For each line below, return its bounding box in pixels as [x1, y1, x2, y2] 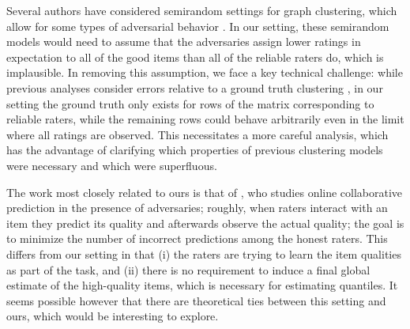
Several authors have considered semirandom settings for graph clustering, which [6, 2, 397, 18]
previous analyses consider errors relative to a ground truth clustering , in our [6, 79, 383, 96]
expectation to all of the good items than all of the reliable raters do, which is [6, 48, 384, 65]
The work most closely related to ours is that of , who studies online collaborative [6, 183, 403, 200]
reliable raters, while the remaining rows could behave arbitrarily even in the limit [6, 111, 404, 127]
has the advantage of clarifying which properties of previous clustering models [6, 142, 383, 158]
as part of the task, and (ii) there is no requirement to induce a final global [6, 261, 371, 278]
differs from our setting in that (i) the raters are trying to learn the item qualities [6, 245, 401, 262]
